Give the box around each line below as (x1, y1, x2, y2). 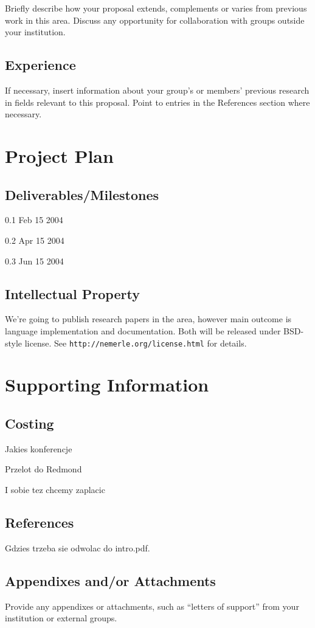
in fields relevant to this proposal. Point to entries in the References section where (5, 95, 310, 108)
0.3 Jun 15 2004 (5, 254, 64, 267)
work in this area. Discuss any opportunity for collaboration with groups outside (5, 13, 305, 26)
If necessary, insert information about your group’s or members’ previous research (5, 83, 310, 96)
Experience (5, 55, 76, 74)
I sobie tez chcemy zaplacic (5, 483, 105, 495)
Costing (5, 413, 54, 432)
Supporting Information (5, 372, 209, 397)
